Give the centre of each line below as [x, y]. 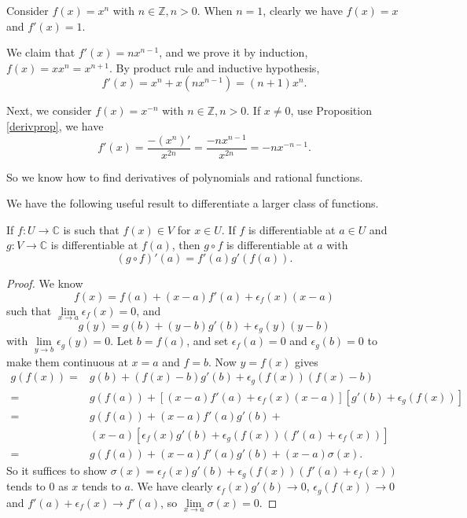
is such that [91, 229]
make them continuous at [67, 361]
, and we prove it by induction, [233, 52]
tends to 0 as [37, 486]
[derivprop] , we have [55, 125]
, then [186, 245]
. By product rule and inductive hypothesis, [215, 67]
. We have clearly [171, 486]
